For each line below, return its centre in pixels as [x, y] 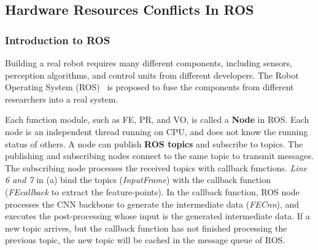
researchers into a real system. [62, 99]
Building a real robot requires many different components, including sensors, [149, 63]
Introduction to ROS [58, 40]
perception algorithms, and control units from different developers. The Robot [152, 75]
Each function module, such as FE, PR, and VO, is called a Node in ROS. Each [157, 119]
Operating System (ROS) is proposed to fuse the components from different [149, 87]
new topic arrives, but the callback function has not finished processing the [146, 228]
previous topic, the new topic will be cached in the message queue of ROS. [145, 240]
